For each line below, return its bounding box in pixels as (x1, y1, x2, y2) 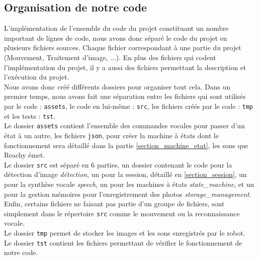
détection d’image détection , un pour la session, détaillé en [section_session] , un (4, 169, 247, 179)
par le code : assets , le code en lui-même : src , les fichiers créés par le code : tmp (4, 100, 253, 111)
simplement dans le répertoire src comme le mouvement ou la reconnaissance (4, 208, 240, 218)
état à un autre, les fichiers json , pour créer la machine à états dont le (4, 130, 219, 140)
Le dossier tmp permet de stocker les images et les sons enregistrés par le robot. (4, 228, 246, 238)
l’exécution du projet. (4, 72, 70, 82)
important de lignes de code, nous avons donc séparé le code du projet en (4, 32, 227, 43)
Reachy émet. (4, 150, 45, 160)
